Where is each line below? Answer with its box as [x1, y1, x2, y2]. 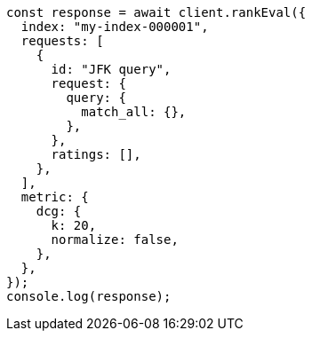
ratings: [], [51, 147, 141, 161]
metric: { [20, 190, 89, 204]
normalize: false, [51, 232, 179, 247]
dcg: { [36, 204, 82, 218]
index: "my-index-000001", [20, 20, 209, 34]
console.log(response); [6, 289, 172, 303]
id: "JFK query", [51, 62, 172, 76]
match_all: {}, [81, 105, 187, 119]
